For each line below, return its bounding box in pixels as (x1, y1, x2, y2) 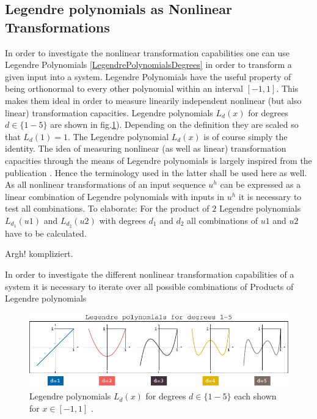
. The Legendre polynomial (67, 130, 169, 143)
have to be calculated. (5, 226, 87, 239)
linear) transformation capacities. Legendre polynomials (5, 106, 213, 119)
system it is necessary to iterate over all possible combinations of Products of (5, 280, 294, 292)
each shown (234, 390, 277, 402)
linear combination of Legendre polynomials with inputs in (5, 190, 225, 202)
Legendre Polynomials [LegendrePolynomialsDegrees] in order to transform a (5, 58, 292, 71)
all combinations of (187, 213, 258, 226)
